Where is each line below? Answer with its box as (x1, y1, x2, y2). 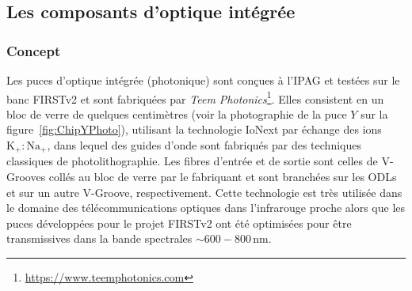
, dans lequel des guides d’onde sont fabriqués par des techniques (47, 137, 361, 153)
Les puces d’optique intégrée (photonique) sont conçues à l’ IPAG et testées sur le (6, 72, 400, 88)
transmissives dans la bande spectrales (6, 230, 193, 247)
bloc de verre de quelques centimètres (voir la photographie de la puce (6, 105, 347, 122)
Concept (6, 40, 61, 60)
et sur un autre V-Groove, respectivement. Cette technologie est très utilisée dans (6, 183, 402, 200)
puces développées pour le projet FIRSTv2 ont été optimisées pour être (6, 214, 352, 231)
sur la (360, 105, 388, 122)
